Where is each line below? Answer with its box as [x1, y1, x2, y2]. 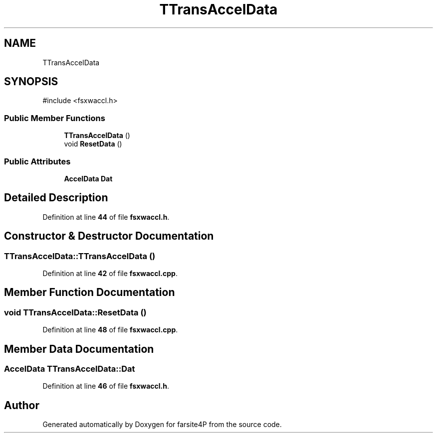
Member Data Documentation [4, 342, 154, 355]
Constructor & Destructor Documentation [4, 230, 214, 243]
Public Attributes [4, 156, 71, 166]
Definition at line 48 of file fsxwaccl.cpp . [42, 325, 178, 334]
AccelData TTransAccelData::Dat [4, 364, 135, 374]
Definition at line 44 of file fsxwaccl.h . [42, 212, 170, 221]
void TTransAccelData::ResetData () [4, 307, 147, 317]
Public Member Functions [4, 113, 105, 123]
